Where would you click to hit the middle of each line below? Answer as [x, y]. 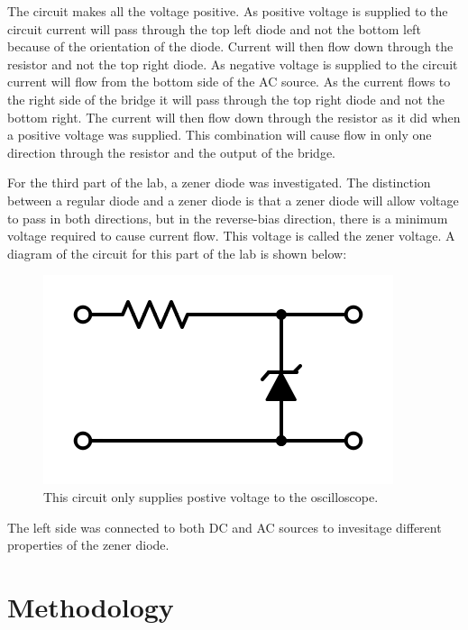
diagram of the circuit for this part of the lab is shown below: [177, 253]
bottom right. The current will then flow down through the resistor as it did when [234, 117]
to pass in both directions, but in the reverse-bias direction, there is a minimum [228, 218]
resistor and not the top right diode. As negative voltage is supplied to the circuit [233, 64]
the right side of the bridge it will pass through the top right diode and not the [226, 99]
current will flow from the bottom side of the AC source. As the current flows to [229, 82]
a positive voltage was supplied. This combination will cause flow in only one [220, 135]
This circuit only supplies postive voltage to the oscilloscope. [211, 496]
